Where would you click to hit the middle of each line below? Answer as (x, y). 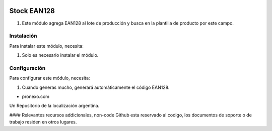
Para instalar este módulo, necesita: (47, 46)
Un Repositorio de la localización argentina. (54, 106)
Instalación (23, 36)
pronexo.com (36, 96)
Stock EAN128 (32, 11)
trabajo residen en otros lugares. (43, 122)
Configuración (27, 68)
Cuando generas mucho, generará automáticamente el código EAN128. (96, 87)
